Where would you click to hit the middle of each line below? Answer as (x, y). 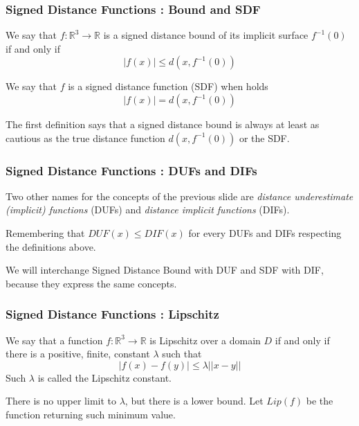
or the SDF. (264, 137)
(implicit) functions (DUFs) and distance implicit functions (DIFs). (148, 210)
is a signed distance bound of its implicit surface (206, 35)
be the (320, 401)
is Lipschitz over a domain (205, 340)
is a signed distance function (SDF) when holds (168, 86)
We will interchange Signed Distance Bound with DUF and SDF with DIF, (165, 270)
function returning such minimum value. (91, 414)
